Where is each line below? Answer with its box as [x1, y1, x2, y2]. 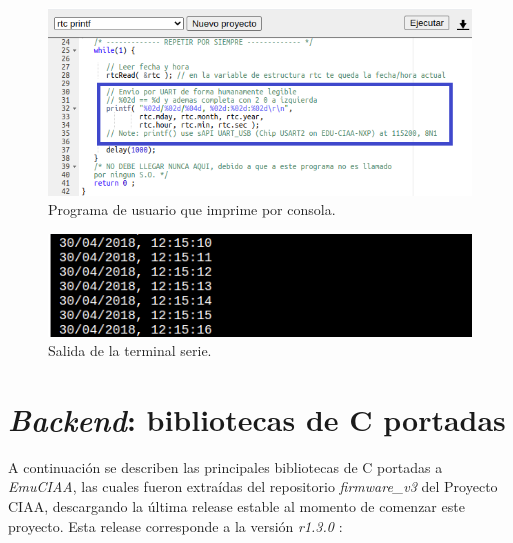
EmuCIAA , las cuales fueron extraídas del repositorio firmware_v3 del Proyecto [8, 476, 498, 497]
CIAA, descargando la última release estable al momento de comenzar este [8, 496, 465, 517]
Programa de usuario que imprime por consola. [48, 199, 336, 220]
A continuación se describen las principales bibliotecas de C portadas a [8, 456, 443, 477]
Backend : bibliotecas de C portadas [8, 398, 506, 440]
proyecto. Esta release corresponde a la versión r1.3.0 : [8, 515, 343, 536]
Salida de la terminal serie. [48, 340, 212, 361]
